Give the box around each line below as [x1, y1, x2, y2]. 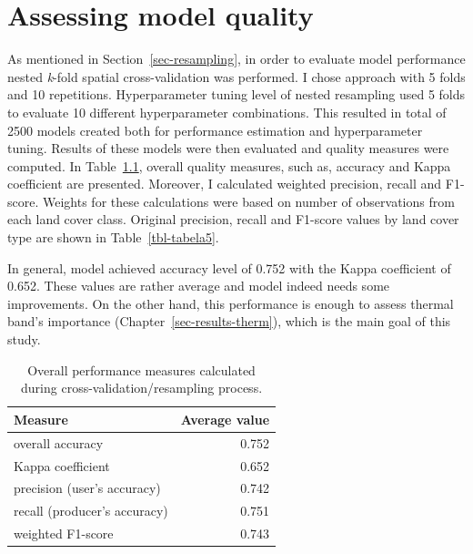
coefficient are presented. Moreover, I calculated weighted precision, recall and [7, 174, 442, 193]
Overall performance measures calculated [27, 360, 256, 379]
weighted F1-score [14, 524, 114, 543]
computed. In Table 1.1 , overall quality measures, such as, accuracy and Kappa [7, 156, 451, 175]
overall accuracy [14, 433, 104, 452]
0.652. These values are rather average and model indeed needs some [7, 276, 390, 295]
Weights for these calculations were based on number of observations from [42, 191, 455, 210]
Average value [180, 409, 270, 428]
